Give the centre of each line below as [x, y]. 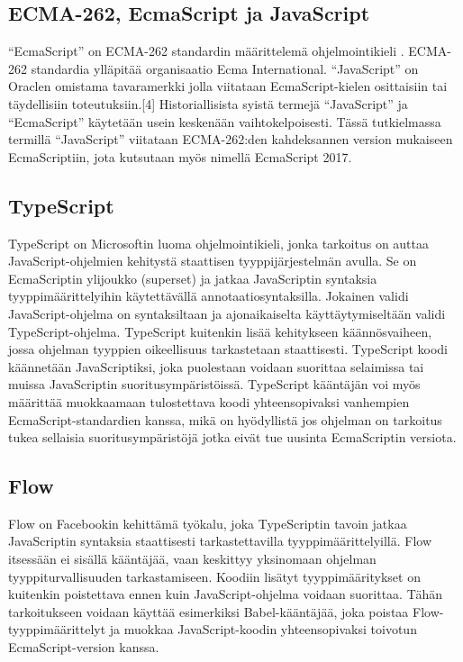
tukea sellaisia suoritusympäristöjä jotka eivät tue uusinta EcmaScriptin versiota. [232, 437]
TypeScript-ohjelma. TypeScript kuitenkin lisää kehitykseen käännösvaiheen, [220, 331]
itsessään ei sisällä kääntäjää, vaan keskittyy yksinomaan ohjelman [192, 559]
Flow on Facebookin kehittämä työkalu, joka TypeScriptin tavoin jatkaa [208, 523]
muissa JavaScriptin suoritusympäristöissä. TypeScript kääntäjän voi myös [214, 384]
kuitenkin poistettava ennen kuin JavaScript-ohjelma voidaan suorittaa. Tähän [226, 594]
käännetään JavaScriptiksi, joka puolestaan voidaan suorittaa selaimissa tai [216, 366]
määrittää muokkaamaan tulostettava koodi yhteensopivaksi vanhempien [209, 401]
